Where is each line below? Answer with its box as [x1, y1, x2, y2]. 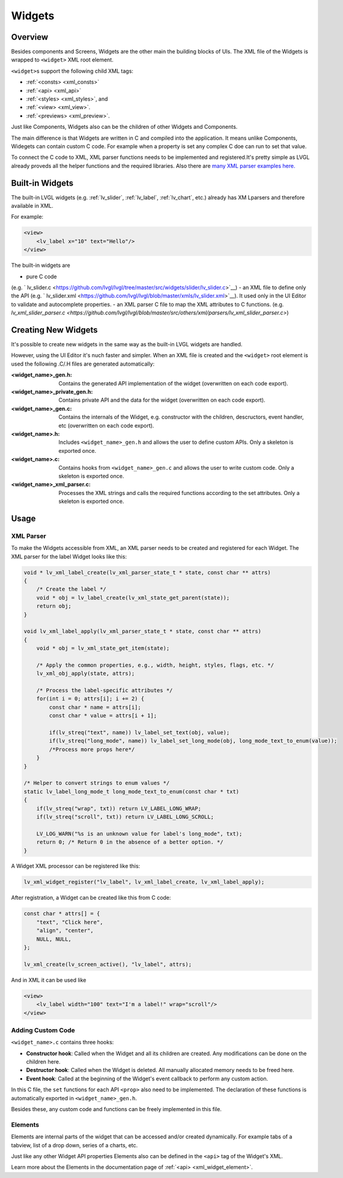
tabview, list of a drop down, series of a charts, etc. [11, 1141, 138, 1148]
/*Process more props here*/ [49, 746, 135, 753]
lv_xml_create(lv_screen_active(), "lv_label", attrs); [23, 961, 192, 968]
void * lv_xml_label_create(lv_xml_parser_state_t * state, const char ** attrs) [23, 569, 272, 576]
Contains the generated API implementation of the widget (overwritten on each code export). [58, 379, 288, 387]
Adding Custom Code [11, 1026, 75, 1034]
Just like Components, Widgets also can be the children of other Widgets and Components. [11, 123, 238, 131]
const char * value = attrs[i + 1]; [49, 712, 157, 719]
